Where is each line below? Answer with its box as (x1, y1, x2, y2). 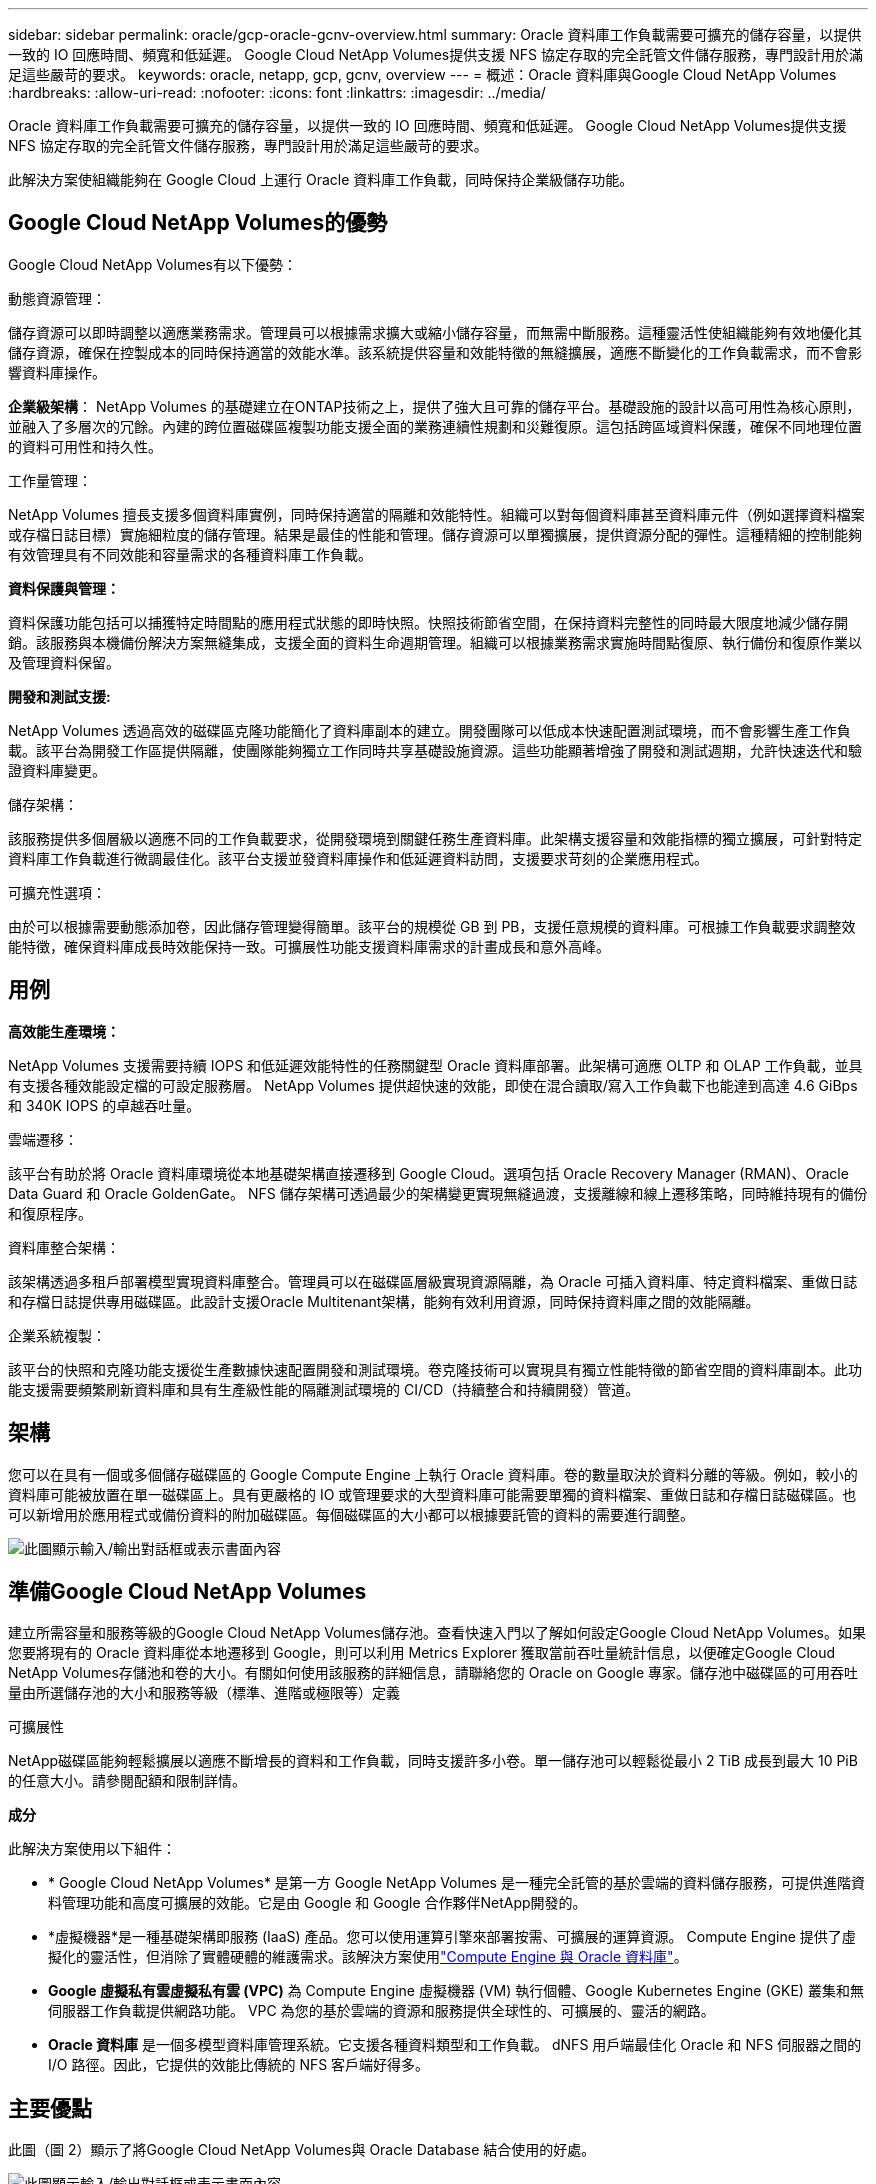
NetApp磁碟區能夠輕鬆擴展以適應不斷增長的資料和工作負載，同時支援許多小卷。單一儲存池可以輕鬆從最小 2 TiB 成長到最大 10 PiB (8, 1752, 858, 1770)
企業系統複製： (8, 1326, 106, 1344)
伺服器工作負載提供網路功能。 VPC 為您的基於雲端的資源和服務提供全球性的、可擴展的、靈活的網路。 (48, 2002, 715, 2020)
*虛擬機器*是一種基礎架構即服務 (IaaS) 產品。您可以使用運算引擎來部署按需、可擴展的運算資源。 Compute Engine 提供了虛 (48, 1928, 856, 1946)
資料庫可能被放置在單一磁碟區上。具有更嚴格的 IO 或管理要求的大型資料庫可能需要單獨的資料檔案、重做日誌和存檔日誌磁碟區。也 (8, 1485, 857, 1503)
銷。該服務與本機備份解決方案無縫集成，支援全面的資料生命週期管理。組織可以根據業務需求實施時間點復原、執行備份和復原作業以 (8, 633, 862, 651)
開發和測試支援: (8, 687, 111, 705)
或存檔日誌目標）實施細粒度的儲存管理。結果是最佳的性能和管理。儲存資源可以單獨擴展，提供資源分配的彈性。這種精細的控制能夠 (8, 525, 862, 543)
